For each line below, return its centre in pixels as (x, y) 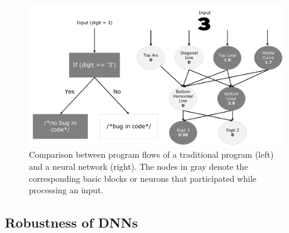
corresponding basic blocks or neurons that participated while (143, 178)
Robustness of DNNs (71, 222)
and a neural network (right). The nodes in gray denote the (138, 166)
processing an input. (66, 190)
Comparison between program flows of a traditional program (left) (151, 154)
